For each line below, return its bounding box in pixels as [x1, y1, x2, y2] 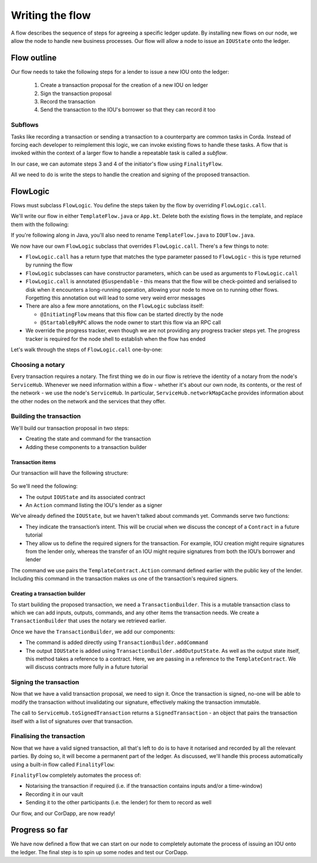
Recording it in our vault [25, 790, 83, 798]
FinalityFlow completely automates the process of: [11, 771, 141, 778]
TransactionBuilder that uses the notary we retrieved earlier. [11, 617, 167, 625]
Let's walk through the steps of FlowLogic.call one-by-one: [11, 346, 163, 353]
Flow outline [11, 53, 57, 63]
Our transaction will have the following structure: [11, 469, 129, 476]
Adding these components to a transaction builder [25, 443, 147, 450]
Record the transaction [40, 98, 96, 105]
